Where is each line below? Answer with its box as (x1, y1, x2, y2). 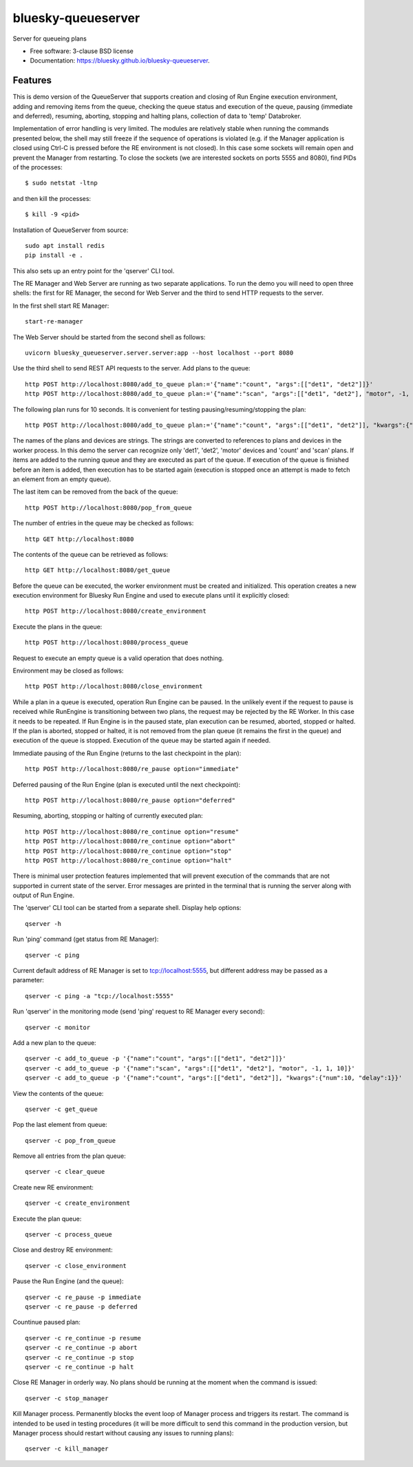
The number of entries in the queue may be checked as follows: (12, 519, 194, 527)
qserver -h (25, 920, 62, 927)
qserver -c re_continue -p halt (25, 1363, 134, 1371)
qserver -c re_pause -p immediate (25, 1293, 141, 1301)
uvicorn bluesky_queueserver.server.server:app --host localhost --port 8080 (25, 349, 294, 357)
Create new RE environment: (12, 1183, 94, 1191)
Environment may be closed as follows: (12, 666, 124, 675)
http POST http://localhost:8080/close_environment (25, 682, 203, 690)
